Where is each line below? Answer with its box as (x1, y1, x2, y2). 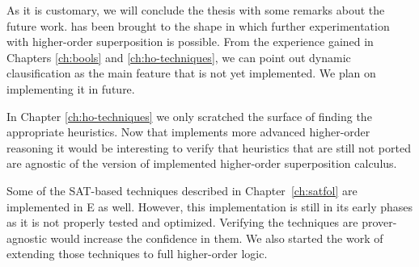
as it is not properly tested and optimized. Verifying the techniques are (6, 214, 358, 231)
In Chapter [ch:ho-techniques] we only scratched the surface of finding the (6, 107, 372, 124)
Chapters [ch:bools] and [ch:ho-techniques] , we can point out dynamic (6, 48, 351, 65)
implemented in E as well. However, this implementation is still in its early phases (6, 198, 413, 215)
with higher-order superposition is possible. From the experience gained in (6, 33, 374, 50)
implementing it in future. (6, 80, 135, 97)
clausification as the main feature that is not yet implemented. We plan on (6, 65, 376, 81)
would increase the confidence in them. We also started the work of (50, 229, 383, 246)
